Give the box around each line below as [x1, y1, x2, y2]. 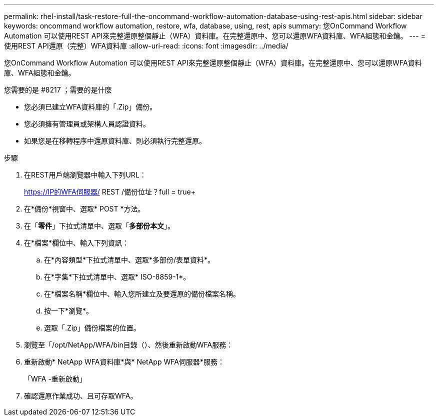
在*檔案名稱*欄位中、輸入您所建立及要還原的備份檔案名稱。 [44, 289, 240, 298]
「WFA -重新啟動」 [24, 374, 86, 383]
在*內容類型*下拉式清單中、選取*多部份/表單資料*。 [44, 255, 215, 264]
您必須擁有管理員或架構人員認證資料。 [24, 119, 150, 128]
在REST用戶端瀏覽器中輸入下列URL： [24, 170, 146, 179]
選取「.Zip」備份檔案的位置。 [44, 323, 140, 332]
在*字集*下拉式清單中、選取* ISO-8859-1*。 [44, 272, 190, 281]
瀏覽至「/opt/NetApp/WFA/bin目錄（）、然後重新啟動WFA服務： [24, 340, 233, 349]
